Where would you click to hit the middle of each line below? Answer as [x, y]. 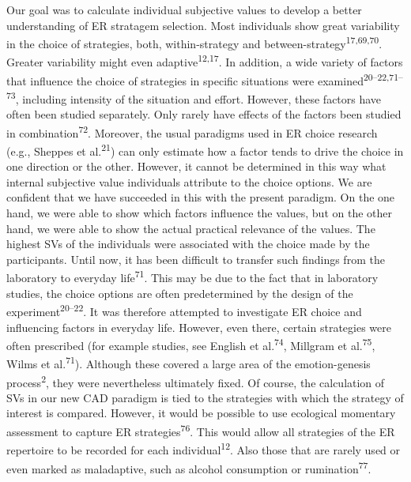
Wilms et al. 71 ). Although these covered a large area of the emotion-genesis [189, 363]
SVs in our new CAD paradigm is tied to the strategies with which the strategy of [205, 397]
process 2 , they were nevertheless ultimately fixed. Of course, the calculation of [196, 381]
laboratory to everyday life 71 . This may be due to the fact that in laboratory [192, 277]
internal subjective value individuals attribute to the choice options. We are [189, 181]
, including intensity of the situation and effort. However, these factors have [198, 98]
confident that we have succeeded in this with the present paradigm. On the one [201, 197]
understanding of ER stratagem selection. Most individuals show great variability [203, 25]
